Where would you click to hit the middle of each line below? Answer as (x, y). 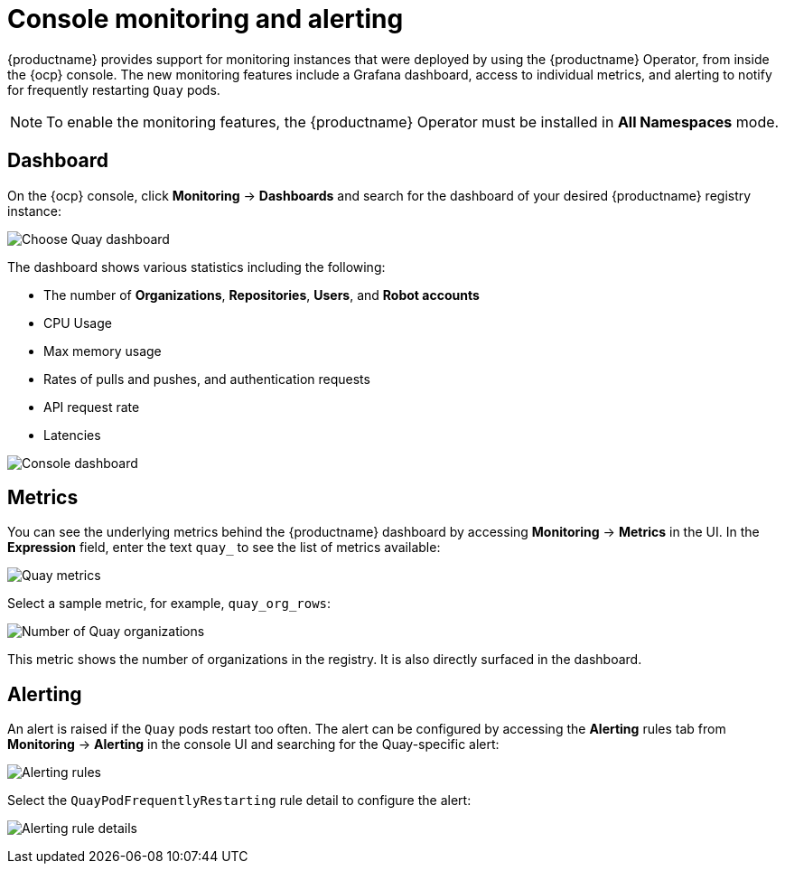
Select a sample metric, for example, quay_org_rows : (169, 604)
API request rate (92, 407)
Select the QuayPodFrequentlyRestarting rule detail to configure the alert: (239, 801)
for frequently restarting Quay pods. (114, 89)
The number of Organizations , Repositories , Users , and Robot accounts (262, 295)
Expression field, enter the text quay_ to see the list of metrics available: (224, 548)
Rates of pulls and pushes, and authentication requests (207, 379)
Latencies (72, 435)
